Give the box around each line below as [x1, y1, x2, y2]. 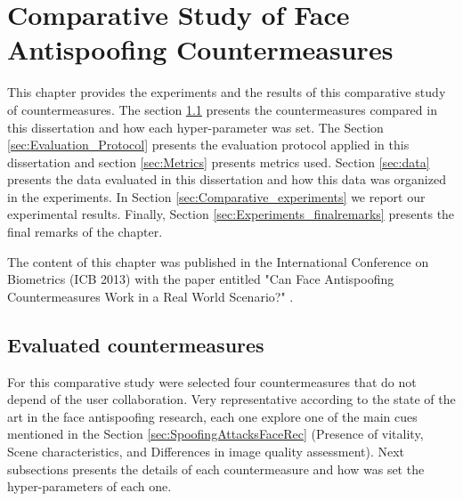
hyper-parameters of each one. [7, 477, 172, 496]
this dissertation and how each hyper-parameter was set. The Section [7, 117, 384, 136]
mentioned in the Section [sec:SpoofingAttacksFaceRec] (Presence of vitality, [7, 424, 424, 443]
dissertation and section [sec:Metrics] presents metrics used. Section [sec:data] [7, 152, 430, 171]
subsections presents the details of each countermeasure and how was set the [7, 459, 425, 478]
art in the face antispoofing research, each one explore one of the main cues [7, 407, 418, 425]
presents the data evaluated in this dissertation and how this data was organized [7, 170, 446, 189]
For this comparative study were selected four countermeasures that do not [7, 372, 417, 391]
